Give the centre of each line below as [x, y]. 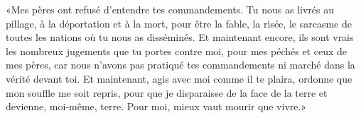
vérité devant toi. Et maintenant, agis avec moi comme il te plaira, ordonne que [179, 78]
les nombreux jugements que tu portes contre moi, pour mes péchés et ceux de [176, 51]
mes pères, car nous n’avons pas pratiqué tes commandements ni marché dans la [180, 65]
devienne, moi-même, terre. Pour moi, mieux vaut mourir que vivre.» [156, 106]
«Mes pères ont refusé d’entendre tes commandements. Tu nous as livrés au [170, 9]
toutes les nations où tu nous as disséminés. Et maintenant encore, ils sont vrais [180, 37]
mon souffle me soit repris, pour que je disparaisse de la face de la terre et [167, 92]
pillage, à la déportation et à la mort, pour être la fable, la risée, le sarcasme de [179, 23]
